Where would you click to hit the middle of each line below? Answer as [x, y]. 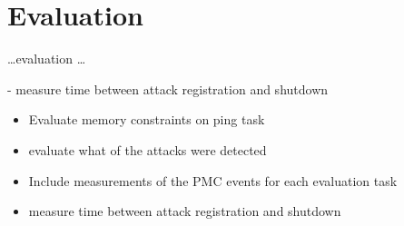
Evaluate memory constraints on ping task [147, 119]
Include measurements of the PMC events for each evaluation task [213, 180]
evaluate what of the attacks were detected [148, 149]
